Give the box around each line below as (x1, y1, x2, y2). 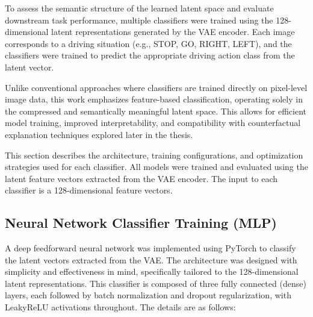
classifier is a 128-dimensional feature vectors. (5, 184, 173, 196)
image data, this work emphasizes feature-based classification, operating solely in (5, 93, 303, 105)
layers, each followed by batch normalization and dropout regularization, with (5, 289, 291, 301)
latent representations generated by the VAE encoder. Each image (51, 25, 295, 38)
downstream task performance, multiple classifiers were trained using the (5, 13, 273, 26)
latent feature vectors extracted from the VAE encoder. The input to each (5, 172, 278, 184)
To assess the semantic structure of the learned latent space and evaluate (5, 2, 274, 14)
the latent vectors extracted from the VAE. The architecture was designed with (5, 253, 297, 266)
